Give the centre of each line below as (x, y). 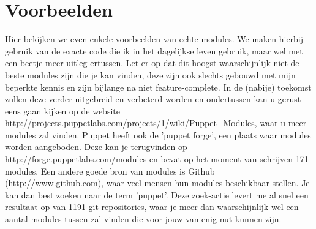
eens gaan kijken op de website (62, 111)
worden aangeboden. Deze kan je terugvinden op (96, 147)
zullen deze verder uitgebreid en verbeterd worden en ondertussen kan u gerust (153, 99)
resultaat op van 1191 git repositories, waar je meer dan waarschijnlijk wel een (152, 207)
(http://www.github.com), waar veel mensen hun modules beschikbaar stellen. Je (157, 183)
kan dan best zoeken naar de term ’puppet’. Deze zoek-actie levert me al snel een (157, 194)
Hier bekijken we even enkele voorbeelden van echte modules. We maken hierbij (154, 39)
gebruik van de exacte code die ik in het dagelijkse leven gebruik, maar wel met (154, 51)
